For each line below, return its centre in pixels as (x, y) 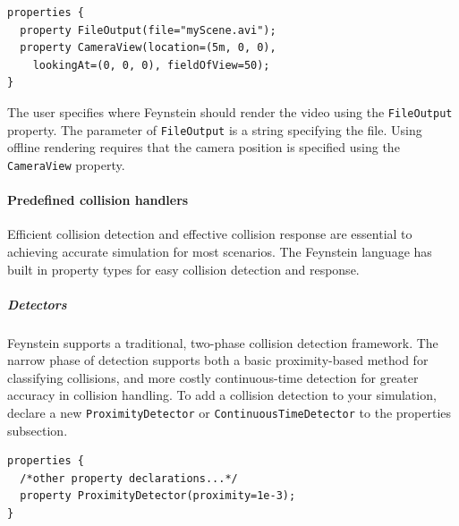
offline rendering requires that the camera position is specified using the (204, 147)
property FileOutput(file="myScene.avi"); (148, 30)
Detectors (37, 304)
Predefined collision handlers (98, 200)
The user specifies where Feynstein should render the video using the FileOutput (230, 111)
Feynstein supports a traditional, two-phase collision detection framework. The (223, 342)
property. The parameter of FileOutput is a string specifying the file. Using (215, 129)
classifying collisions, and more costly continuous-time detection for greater (213, 377)
